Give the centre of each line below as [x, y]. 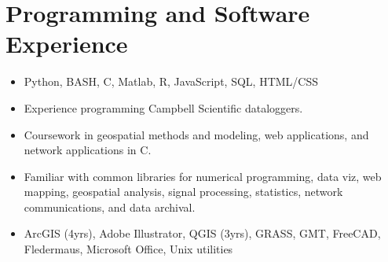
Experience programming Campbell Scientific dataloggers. [163, 107]
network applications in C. [88, 150]
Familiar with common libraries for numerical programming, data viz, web [203, 176]
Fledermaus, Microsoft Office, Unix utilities [128, 249]
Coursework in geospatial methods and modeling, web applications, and [196, 134]
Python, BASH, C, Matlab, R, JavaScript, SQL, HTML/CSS [171, 81]
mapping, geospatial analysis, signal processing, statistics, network [183, 192]
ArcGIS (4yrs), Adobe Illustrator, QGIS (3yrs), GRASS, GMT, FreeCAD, [202, 233]
